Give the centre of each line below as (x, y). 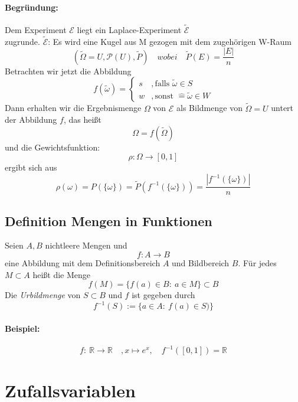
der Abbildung (31, 120)
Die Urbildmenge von (43, 295)
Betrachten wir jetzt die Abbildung (68, 71)
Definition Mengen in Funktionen (109, 220)
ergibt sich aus (31, 167)
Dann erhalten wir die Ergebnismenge (73, 108)
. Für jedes (257, 262)
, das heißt (82, 120)
